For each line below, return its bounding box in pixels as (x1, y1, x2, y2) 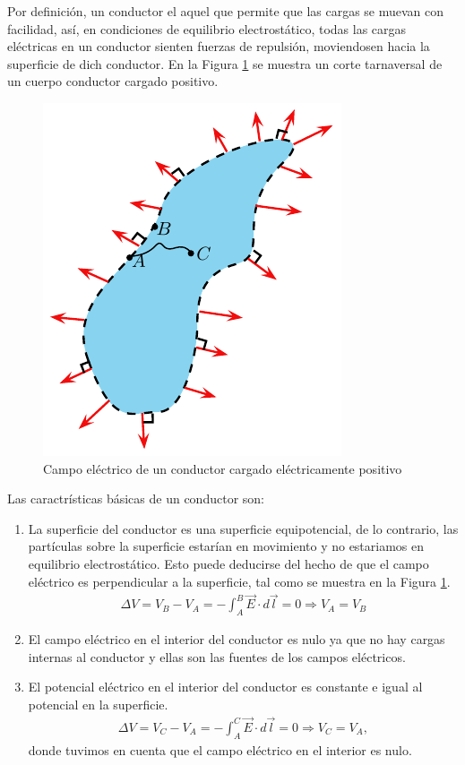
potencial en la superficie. (28, 694, 168, 713)
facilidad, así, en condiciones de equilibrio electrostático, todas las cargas (7, 19, 407, 38)
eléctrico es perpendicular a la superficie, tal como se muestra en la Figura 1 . (28, 572, 451, 590)
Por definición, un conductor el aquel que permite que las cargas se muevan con (7, 2, 444, 20)
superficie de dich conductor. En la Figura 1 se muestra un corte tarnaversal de (7, 54, 443, 73)
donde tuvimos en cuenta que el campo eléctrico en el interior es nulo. (28, 740, 412, 759)
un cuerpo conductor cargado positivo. (7, 72, 219, 90)
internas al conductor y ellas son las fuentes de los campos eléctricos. (28, 647, 406, 666)
